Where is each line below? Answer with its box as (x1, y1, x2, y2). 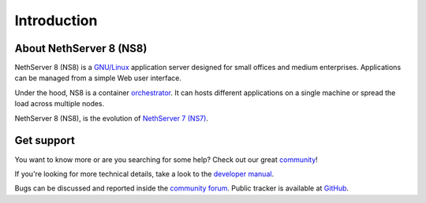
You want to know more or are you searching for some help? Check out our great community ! (14, 154, 319, 164)
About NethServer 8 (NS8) (14, 42, 148, 55)
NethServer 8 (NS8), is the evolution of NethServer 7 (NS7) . (14, 113, 209, 123)
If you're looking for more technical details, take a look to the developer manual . (14, 169, 275, 179)
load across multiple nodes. (14, 99, 105, 109)
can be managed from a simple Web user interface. (14, 73, 181, 83)
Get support (14, 134, 75, 147)
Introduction (14, 12, 98, 29)
